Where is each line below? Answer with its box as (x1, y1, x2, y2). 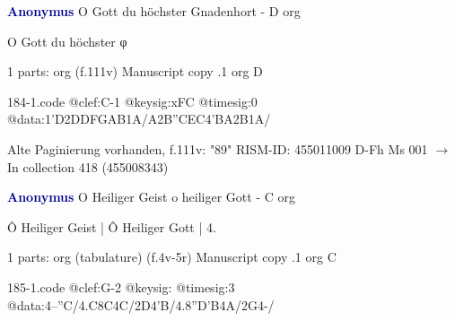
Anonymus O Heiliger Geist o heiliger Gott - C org (7, 187, 295, 206)
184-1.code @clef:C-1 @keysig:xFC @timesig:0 (7, 91, 258, 110)
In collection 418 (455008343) (7, 157, 169, 176)
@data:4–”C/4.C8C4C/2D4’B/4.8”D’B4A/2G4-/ (7, 295, 275, 314)
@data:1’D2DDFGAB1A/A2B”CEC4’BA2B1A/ (7, 109, 271, 128)
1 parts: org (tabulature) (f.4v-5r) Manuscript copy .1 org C (7, 247, 337, 266)
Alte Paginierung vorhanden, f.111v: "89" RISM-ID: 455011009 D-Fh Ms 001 (7, 139, 428, 158)
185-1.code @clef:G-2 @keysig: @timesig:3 (7, 277, 235, 296)
